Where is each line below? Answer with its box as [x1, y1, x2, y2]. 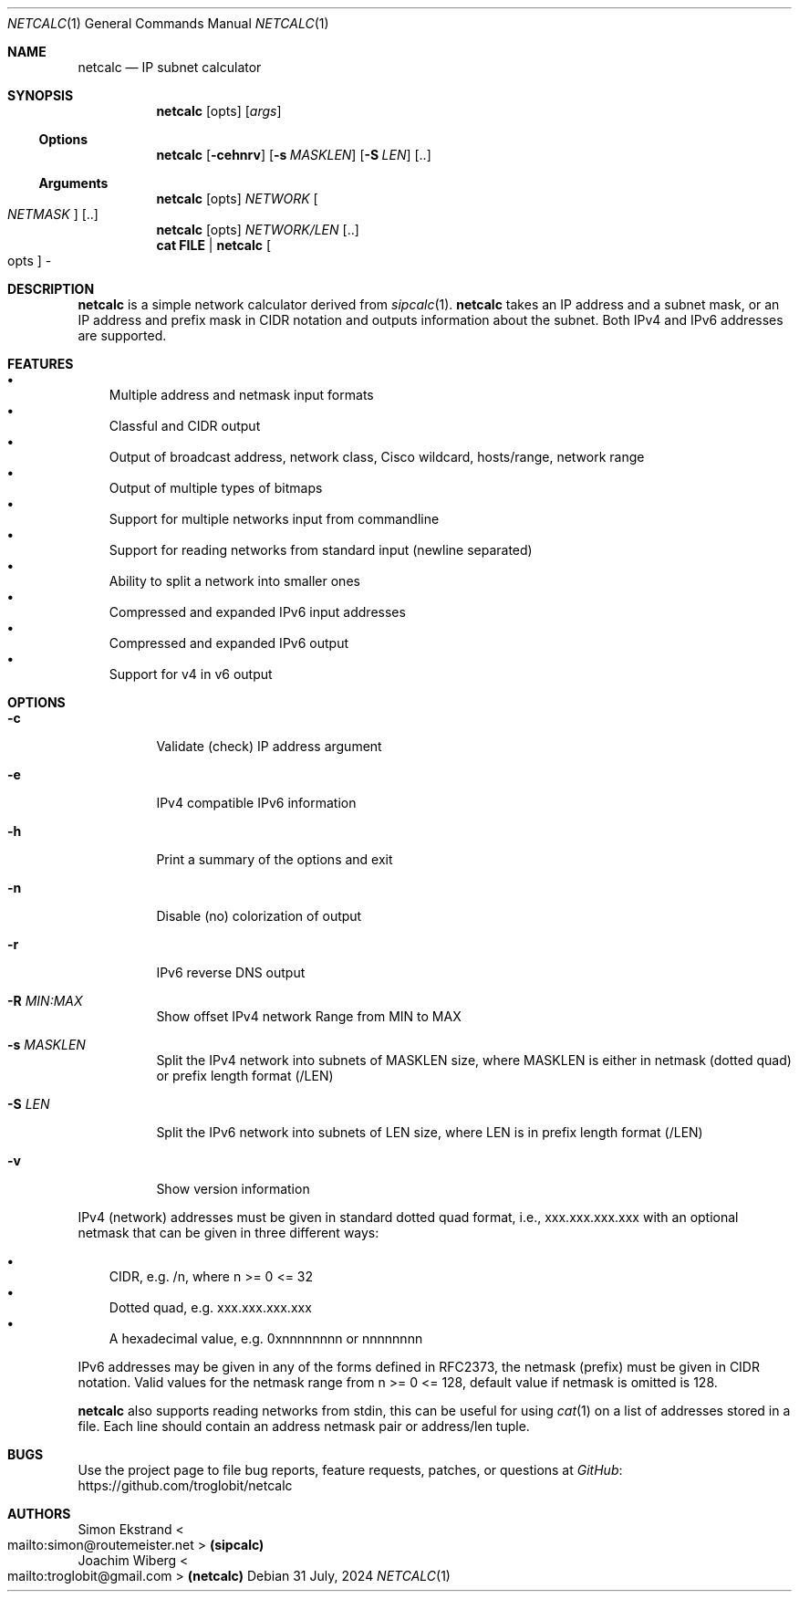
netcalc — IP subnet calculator [78, 59, 262, 75]
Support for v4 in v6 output [109, 666, 273, 682]
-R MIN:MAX [7, 993, 83, 1009]
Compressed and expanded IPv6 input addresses [109, 604, 406, 620]
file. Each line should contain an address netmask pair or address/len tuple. [78, 1418, 530, 1434]
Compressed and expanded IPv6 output [109, 635, 348, 651]
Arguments [38, 175, 109, 191]
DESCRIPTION [7, 281, 95, 297]
